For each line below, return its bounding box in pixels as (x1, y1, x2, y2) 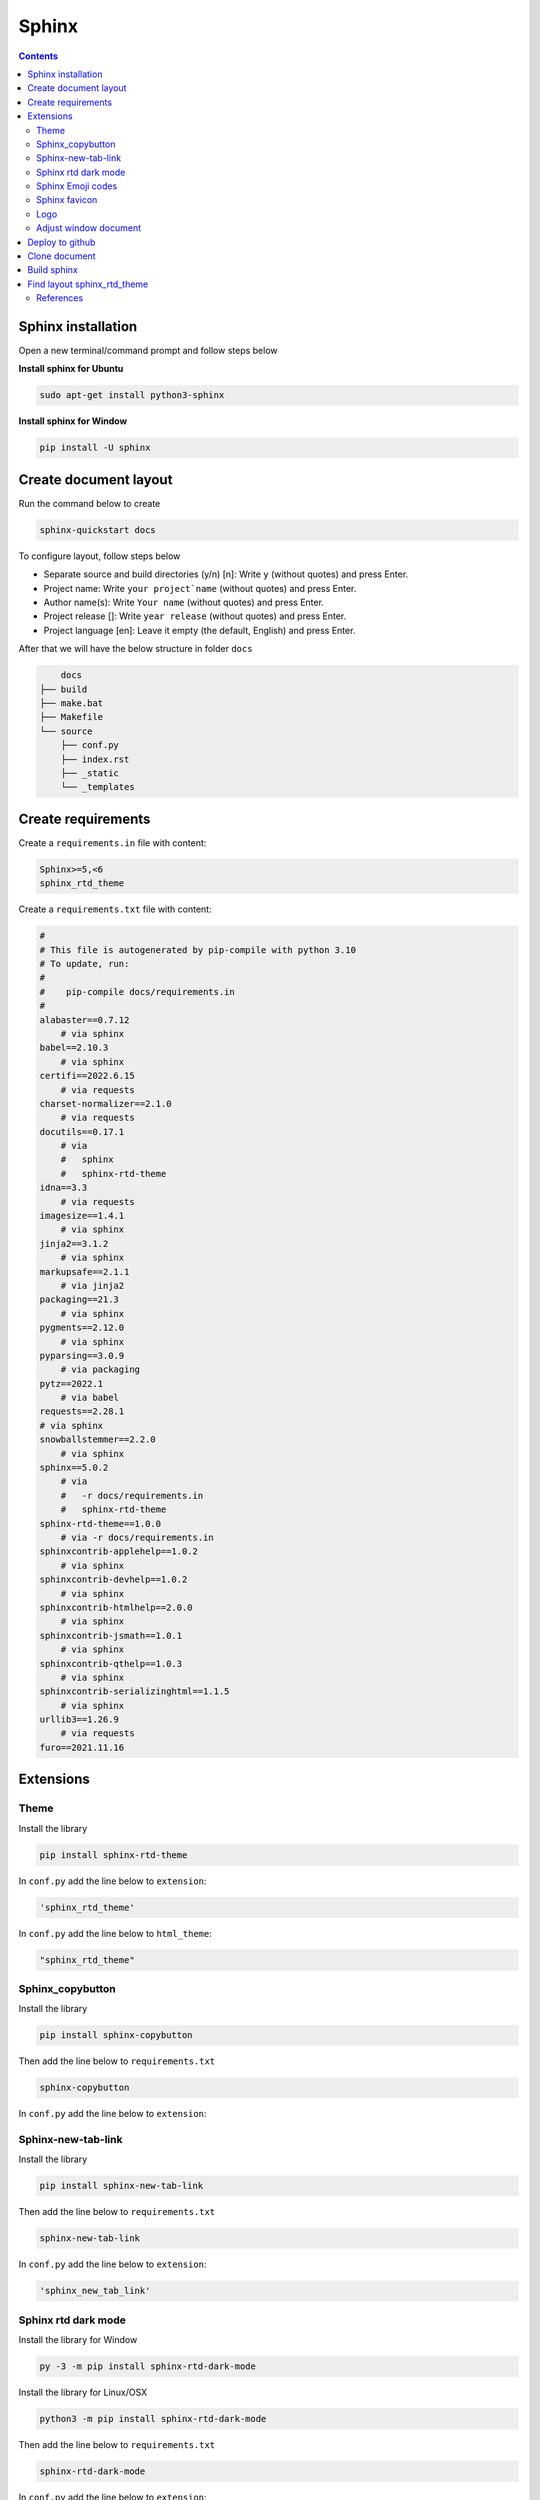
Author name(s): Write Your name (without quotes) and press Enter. (43, 596, 325, 609)
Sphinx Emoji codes (36, 180, 118, 192)
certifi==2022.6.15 (39, 1070, 135, 1082)
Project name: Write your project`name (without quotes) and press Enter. (43, 582, 357, 594)
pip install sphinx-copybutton (39, 2030, 194, 2041)
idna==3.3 (39, 1182, 88, 1194)
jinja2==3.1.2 (39, 1238, 109, 1249)
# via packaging (60, 1364, 140, 1375)
